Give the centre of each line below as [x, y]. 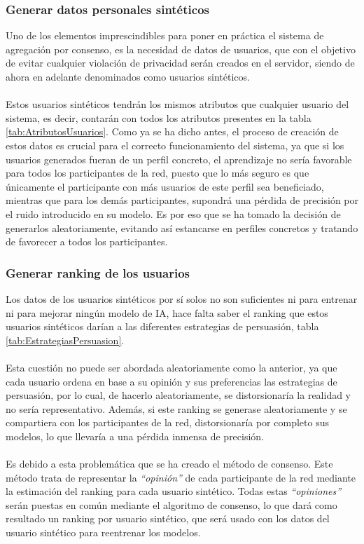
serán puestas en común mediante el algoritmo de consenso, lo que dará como [171, 504]
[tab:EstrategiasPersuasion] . [65, 340]
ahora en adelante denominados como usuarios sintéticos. [128, 76]
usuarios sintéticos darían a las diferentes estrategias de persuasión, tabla [162, 326]
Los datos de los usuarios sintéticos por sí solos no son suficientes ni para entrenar [182, 298]
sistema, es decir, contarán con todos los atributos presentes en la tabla [159, 117]
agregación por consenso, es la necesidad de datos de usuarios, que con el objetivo [181, 49]
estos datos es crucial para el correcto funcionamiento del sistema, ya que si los [175, 145]
